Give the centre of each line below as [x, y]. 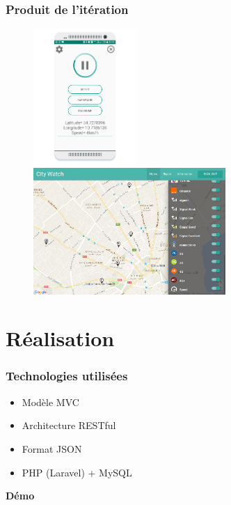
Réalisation [60, 338]
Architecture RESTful [69, 425]
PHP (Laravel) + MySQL [77, 472]
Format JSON [52, 448]
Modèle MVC [50, 402]
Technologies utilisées [67, 376]
